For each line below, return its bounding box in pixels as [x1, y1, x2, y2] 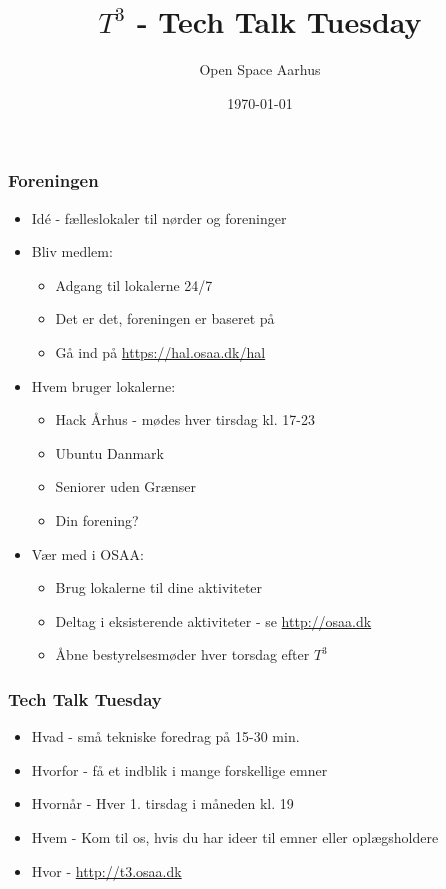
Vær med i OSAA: [31, 543, 144, 564]
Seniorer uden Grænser [55, 476, 196, 497]
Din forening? [55, 509, 139, 530]
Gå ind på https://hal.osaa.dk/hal [55, 341, 266, 362]
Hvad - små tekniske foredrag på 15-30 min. [31, 726, 300, 747]
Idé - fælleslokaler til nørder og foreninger [31, 207, 287, 228]
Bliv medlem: [31, 241, 113, 262]
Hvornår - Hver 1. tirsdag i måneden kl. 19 [31, 793, 294, 814]
